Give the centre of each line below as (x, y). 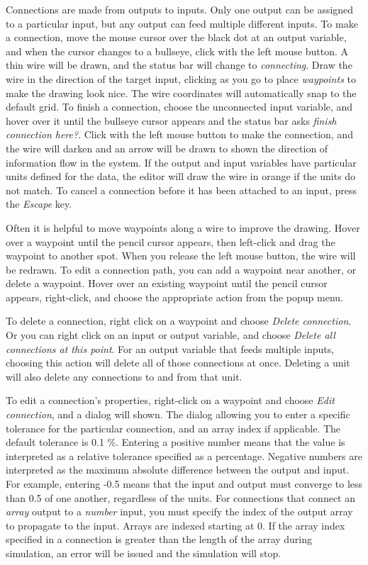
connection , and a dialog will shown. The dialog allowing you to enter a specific (178, 414)
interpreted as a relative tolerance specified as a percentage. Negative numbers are (184, 455)
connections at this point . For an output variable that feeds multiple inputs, (170, 348)
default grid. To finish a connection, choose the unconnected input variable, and (179, 107)
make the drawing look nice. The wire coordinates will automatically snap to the (181, 93)
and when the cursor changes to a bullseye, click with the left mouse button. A (177, 51)
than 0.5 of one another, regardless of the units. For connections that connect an (181, 497)
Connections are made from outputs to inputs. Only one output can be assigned (180, 9)
